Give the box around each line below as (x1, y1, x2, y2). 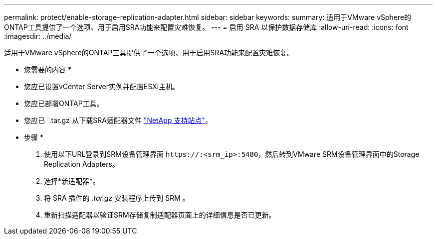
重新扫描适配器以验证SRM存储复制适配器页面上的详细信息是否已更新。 (44, 211, 276, 219)
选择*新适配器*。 (44, 177, 100, 185)
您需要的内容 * (24, 65, 71, 74)
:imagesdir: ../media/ (4, 32, 72, 40)
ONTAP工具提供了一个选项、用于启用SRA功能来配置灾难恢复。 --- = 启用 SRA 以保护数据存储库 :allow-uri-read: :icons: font (4, 23, 409, 31)
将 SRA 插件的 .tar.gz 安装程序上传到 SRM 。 (44, 194, 190, 202)
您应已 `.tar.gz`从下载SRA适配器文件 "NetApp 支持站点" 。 (24, 116, 212, 124)
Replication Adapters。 (44, 160, 119, 168)
